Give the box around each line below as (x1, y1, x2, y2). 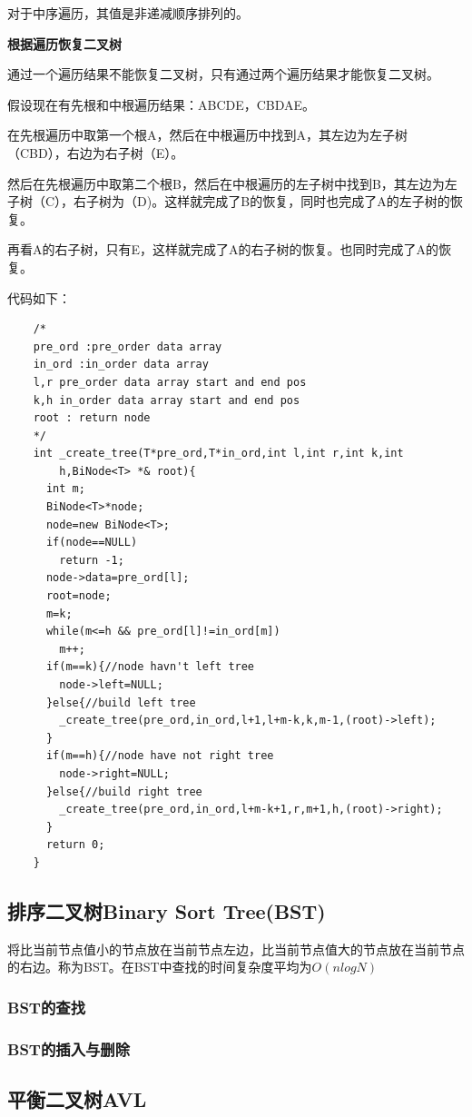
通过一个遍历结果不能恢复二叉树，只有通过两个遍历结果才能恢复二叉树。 (7, 64, 439, 84)
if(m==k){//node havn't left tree (45, 660, 255, 674)
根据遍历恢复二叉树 (7, 34, 122, 53)
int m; (45, 482, 85, 496)
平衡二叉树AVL (7, 1085, 147, 1112)
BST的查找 (7, 995, 86, 1018)
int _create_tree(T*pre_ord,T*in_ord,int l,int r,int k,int (33, 447, 404, 460)
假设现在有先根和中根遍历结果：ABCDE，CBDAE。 (7, 94, 316, 114)
